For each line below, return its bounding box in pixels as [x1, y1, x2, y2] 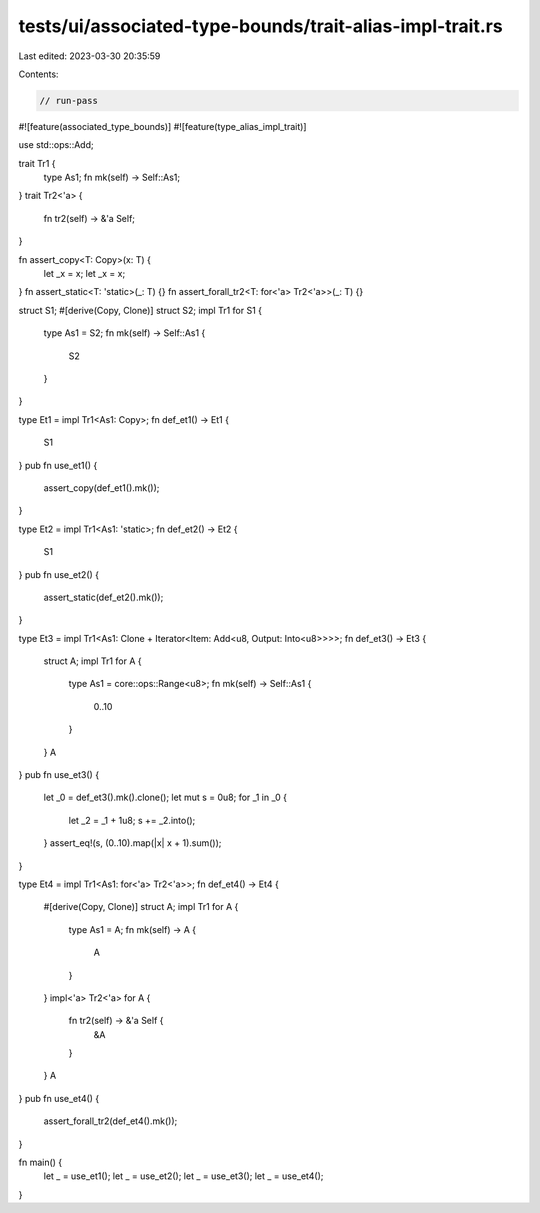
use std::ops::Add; [18, 139, 94, 151]
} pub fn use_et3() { [18, 769, 100, 781]
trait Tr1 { [18, 157, 56, 169]
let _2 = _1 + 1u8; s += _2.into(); [68, 814, 196, 826]
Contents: [18, 68, 59, 80]
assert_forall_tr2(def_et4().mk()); [43, 1115, 178, 1127]
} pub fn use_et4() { [18, 1092, 100, 1104]
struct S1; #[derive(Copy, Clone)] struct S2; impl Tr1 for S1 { [18, 304, 263, 316]
